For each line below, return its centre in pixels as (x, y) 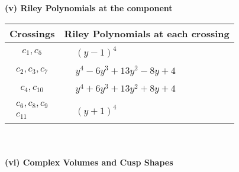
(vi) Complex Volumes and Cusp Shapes (89, 162)
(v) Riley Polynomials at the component (89, 8)
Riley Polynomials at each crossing (147, 33)
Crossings (32, 33)
